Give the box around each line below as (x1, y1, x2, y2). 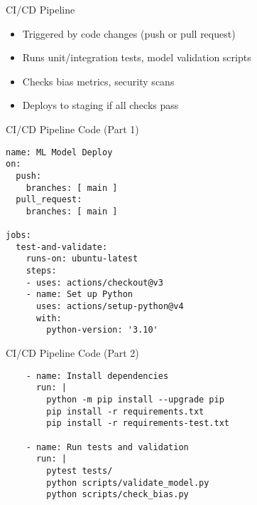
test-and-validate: (16, 241, 108, 252)
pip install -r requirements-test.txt (46, 418, 229, 429)
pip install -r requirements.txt (46, 406, 204, 417)
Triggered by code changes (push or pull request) (22, 26, 236, 41)
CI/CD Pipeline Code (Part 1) (6, 121, 139, 136)
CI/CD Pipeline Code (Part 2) (6, 345, 139, 360)
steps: (26, 266, 57, 276)
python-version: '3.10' (46, 325, 158, 335)
